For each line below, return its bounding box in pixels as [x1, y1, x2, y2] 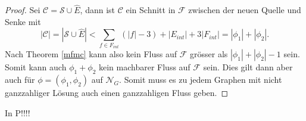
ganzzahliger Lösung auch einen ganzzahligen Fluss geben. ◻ [5, 86, 229, 99]
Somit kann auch [5, 61, 67, 73]
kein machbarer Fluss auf [99, 61, 191, 73]
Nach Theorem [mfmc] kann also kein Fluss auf [5, 48, 177, 60]
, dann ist [80, 4, 115, 16]
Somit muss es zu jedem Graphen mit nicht [124, 73, 282, 86]
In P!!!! [5, 106, 30, 119]
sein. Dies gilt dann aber [203, 61, 293, 73]
